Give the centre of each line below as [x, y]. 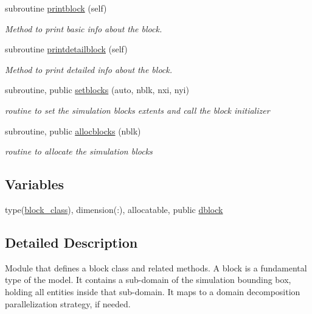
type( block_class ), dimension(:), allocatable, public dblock [114, 209]
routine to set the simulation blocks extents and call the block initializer [137, 110]
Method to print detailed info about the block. [89, 69]
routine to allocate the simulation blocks [79, 151]
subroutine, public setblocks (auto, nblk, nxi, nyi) [97, 90]
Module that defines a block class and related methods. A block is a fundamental [156, 267]
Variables [35, 184]
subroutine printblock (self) [56, 8]
